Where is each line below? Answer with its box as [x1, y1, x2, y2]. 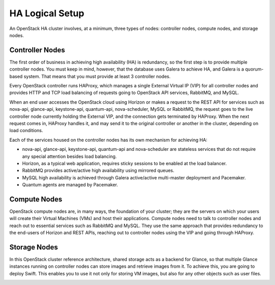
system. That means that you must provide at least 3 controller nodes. [23, 73, 171, 79]
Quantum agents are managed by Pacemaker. [22, 182, 118, 188]
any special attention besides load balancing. [22, 153, 117, 160]
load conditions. [9, 128, 43, 134]
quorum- [245, 66, 264, 72]
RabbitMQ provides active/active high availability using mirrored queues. [22, 168, 175, 174]
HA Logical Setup [9, 8, 85, 19]
